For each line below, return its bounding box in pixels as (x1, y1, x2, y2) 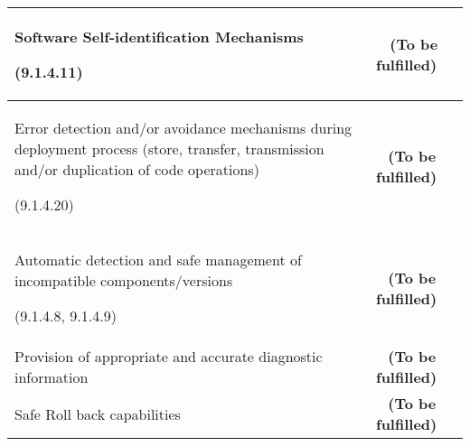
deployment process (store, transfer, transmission (14, 138, 324, 159)
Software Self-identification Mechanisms (14, 26, 304, 47)
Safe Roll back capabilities (14, 403, 181, 424)
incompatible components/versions (14, 270, 233, 291)
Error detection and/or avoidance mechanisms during (14, 117, 352, 138)
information (14, 367, 89, 387)
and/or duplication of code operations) (14, 159, 259, 180)
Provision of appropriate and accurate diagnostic (14, 346, 323, 367)
